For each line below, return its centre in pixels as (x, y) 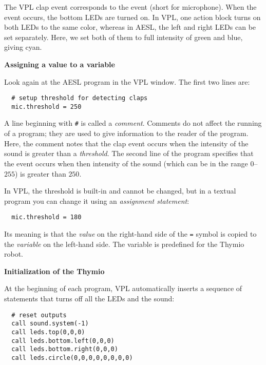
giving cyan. (23, 47)
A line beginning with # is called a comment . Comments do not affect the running (133, 123)
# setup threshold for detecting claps (80, 98)
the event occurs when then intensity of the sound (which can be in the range (126, 163)
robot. (14, 254)
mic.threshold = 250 (46, 107)
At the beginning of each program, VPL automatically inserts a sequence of (123, 288)
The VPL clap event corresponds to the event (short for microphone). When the (130, 7)
